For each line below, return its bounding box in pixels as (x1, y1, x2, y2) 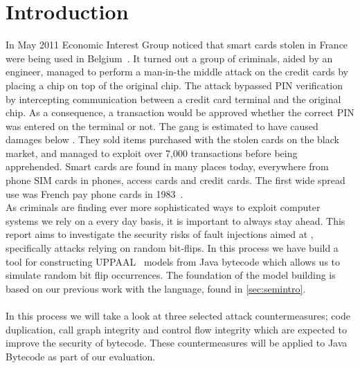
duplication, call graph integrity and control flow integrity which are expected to (6, 322, 347, 336)
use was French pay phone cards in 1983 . (6, 186, 183, 201)
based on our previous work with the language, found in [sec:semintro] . (6, 281, 306, 295)
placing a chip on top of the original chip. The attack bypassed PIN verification (6, 77, 343, 92)
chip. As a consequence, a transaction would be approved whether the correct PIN (6, 105, 354, 120)
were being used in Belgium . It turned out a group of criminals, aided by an (6, 50, 333, 65)
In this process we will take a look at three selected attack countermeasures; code (6, 309, 350, 322)
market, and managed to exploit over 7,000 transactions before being (6, 145, 298, 160)
